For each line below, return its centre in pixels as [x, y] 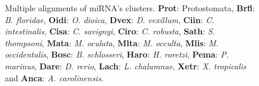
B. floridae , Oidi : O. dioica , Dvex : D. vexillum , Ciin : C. [110, 19]
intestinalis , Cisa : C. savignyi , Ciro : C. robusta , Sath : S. [110, 31]
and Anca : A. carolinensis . [54, 77]
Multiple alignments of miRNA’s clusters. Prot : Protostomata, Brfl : [130, 8]
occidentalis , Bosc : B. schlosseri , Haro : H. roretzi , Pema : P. [117, 54]
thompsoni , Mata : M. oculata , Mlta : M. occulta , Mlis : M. [112, 42]
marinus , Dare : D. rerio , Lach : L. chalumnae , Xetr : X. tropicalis [126, 66]
